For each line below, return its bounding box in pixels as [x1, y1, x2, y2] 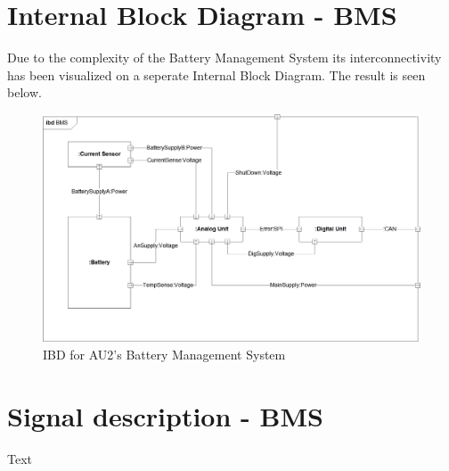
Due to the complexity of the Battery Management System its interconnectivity [7, 48, 442, 67]
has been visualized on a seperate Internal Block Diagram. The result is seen [7, 65, 426, 84]
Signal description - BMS [7, 397, 323, 434]
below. [7, 83, 42, 102]
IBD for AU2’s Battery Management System [43, 344, 286, 363]
